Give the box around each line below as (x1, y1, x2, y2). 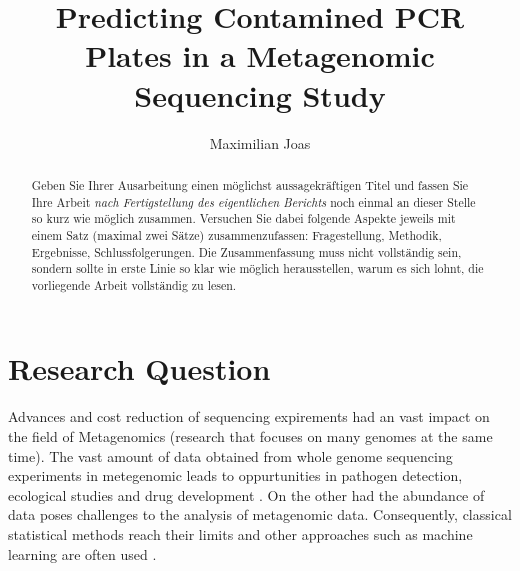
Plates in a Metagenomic (85, 35, 435, 76)
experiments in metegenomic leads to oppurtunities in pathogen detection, (8, 465, 463, 486)
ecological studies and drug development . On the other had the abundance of (8, 484, 485, 505)
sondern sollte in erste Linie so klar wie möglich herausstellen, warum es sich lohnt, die (31, 260, 484, 277)
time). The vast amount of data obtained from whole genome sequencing (8, 445, 453, 466)
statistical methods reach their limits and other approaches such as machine (8, 523, 473, 544)
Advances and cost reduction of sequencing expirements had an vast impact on (8, 406, 490, 427)
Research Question (8, 348, 271, 389)
